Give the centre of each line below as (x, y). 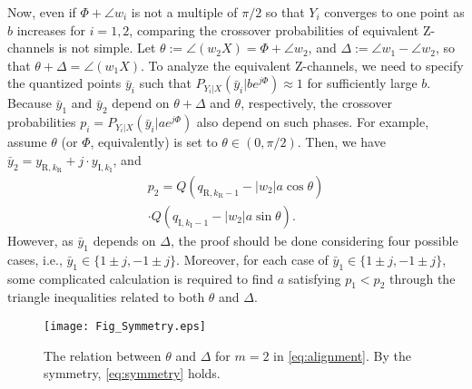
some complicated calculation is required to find (141, 278)
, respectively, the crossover (316, 103)
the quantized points (64, 83)
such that (165, 83)
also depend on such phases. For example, (313, 122)
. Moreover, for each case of (252, 259)
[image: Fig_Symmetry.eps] (125, 327)
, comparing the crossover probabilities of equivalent (274, 29)
